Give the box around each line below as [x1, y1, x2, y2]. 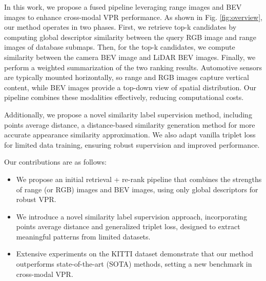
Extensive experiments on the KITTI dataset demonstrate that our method [16, 248, 254, 259]
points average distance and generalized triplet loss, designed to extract [16, 221, 240, 232]
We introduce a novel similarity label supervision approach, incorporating [16, 211, 247, 222]
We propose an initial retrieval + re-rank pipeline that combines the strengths [16, 173, 262, 184]
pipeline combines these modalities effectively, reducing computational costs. [4, 92, 244, 103]
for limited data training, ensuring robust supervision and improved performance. [4, 139, 260, 150]
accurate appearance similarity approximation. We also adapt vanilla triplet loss [4, 129, 256, 140]
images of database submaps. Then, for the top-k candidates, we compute [4, 42, 235, 52]
